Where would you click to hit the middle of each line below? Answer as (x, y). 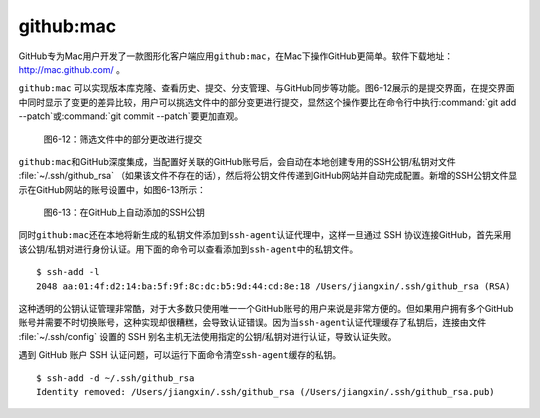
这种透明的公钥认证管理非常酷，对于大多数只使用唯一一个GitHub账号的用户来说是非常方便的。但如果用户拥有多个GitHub (266, 309)
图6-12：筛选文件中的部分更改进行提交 (123, 139)
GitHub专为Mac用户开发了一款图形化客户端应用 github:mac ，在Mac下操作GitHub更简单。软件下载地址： (236, 56)
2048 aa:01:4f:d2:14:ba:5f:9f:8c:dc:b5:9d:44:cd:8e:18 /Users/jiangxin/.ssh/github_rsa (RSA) (273, 286)
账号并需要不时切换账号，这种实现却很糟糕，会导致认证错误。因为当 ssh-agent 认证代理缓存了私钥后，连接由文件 (252, 322)
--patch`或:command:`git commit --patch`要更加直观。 (131, 116)
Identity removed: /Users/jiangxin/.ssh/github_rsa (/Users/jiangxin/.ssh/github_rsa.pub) (265, 391)
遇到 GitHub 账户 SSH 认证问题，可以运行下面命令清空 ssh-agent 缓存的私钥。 (180, 355)
